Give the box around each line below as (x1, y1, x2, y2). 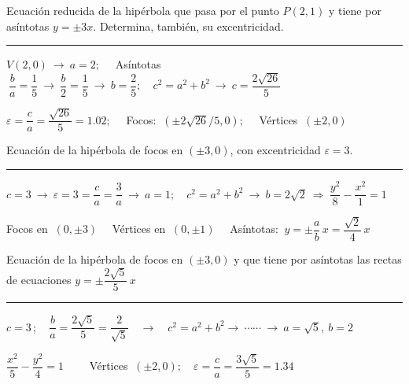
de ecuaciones (6, 271, 72, 287)
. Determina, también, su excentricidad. (93, 17, 284, 34)
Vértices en (112, 220, 166, 237)
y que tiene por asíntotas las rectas (234, 251, 402, 268)
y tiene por (328, 2, 381, 18)
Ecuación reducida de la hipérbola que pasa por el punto (6, 2, 279, 18)
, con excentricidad (230, 142, 321, 158)
